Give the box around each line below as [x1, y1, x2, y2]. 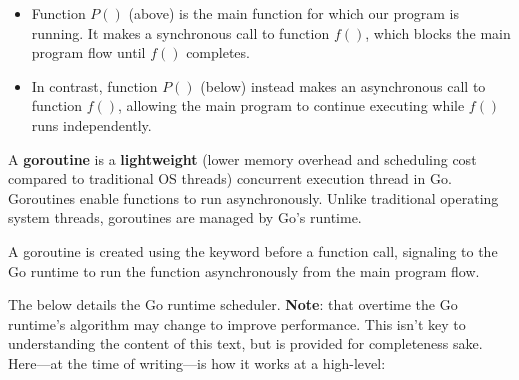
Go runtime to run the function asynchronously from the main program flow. [8, 260, 480, 281]
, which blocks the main [365, 22, 511, 43]
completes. [186, 42, 250, 63]
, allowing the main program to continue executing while [118, 95, 465, 116]
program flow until [31, 42, 146, 63]
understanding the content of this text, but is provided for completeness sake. [8, 333, 483, 354]
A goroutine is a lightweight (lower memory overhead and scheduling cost [8, 148, 477, 169]
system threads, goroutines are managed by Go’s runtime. [8, 207, 362, 228]
